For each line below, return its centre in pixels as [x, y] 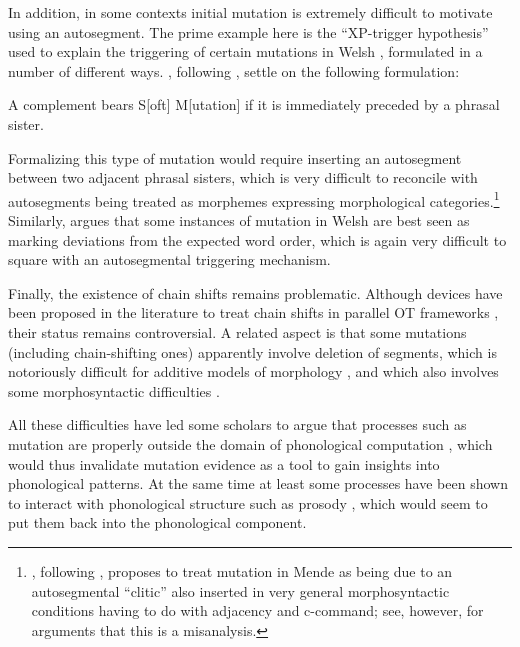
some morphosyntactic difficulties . [114, 390]
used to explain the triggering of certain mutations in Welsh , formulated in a [245, 51]
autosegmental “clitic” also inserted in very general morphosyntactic [240, 590]
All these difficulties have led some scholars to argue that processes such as [237, 424]
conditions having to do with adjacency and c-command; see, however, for [257, 610]
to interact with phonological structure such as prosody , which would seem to [248, 502]
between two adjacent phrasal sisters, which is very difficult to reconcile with [243, 177]
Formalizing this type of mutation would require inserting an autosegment [235, 157]
